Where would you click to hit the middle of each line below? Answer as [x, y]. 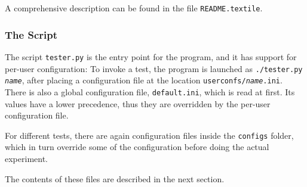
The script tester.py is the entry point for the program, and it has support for [151, 56]
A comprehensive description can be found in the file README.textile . [134, 8]
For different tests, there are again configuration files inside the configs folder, [149, 135]
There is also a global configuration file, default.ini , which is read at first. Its [150, 91]
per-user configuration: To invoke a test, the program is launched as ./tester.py [154, 68]
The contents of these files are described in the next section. [115, 178]
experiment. [26, 158]
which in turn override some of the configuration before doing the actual [137, 147]
